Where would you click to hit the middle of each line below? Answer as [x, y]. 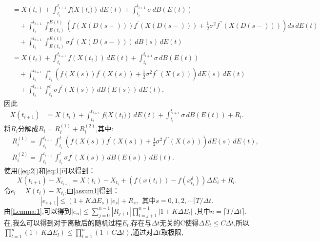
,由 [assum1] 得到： [92, 190]
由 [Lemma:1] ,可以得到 [38, 211]
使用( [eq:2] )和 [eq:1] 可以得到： [50, 171]
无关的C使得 [179, 222]
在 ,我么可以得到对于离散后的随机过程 [63, 222]
